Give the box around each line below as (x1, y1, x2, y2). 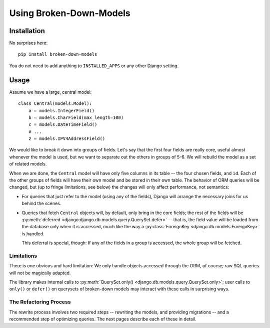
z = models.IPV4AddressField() (28, 136, 105, 141)
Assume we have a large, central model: (9, 89, 92, 95)
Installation (9, 27, 45, 35)
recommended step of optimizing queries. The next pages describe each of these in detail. (9, 316, 196, 322)
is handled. (21, 231, 44, 237)
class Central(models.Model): (18, 101, 92, 106)
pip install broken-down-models (18, 52, 97, 57)
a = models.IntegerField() (28, 108, 95, 113)
